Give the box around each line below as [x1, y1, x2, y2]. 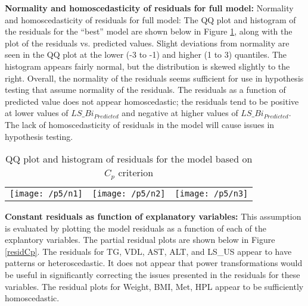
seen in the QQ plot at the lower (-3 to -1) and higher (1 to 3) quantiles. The [5, 48, 287, 61]
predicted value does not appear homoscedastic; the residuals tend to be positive [5, 95, 299, 107]
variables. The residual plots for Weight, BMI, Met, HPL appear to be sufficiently [5, 280, 304, 292]
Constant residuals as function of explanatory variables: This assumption [5, 210, 301, 223]
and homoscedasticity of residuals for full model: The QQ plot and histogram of [5, 13, 296, 26]
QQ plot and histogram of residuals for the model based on [5, 152, 253, 166]
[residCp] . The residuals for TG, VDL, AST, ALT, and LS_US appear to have [5, 245, 292, 257]
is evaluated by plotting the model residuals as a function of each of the [5, 221, 267, 234]
